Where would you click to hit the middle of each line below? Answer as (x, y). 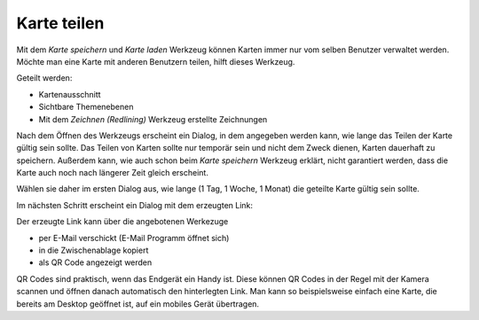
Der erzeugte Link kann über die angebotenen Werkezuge (122, 222)
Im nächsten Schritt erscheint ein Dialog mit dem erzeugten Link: (134, 205)
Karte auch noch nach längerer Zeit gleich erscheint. (112, 173)
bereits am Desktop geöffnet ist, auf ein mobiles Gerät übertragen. (138, 304)
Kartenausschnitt (70, 94)
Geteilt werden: (44, 78)
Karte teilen (60, 23)
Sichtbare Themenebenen (86, 107)
